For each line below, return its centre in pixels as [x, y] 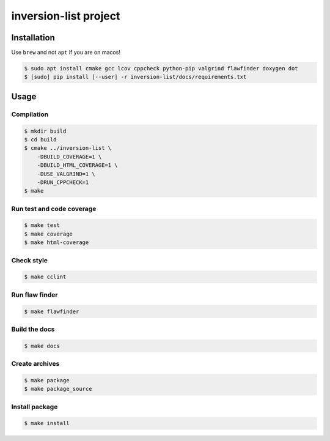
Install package [35, 407]
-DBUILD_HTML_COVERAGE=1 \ [78, 165]
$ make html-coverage [57, 243]
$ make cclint [45, 277]
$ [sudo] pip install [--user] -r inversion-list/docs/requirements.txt [135, 77]
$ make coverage [49, 234]
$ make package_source [58, 389]
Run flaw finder [35, 295]
